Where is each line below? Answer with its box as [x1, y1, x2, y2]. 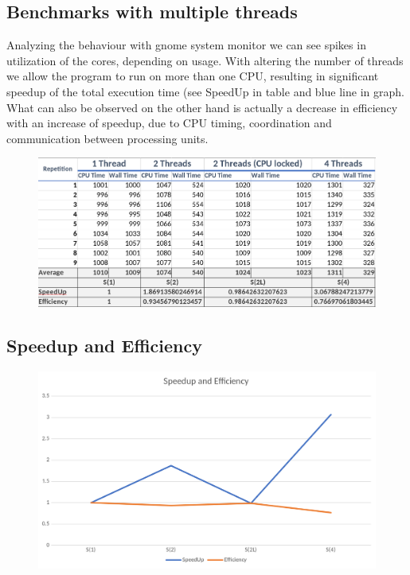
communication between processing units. [6, 130, 209, 146]
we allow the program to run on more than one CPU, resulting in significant [6, 68, 379, 84]
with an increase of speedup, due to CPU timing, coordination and [6, 115, 332, 131]
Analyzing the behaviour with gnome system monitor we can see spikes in [6, 37, 366, 53]
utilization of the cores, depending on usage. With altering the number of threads [6, 52, 404, 68]
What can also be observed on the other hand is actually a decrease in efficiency [6, 99, 398, 115]
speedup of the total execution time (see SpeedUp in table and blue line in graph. [6, 83, 404, 99]
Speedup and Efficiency [6, 333, 202, 358]
